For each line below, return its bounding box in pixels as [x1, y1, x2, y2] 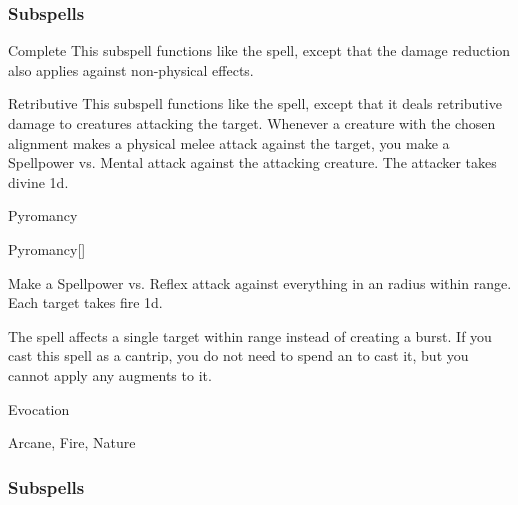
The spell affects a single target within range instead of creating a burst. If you [8, 325, 492, 346]
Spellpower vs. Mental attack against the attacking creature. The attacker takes [8, 152, 497, 173]
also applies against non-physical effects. [8, 59, 254, 80]
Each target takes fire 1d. [8, 292, 163, 313]
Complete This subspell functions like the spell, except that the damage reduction [8, 40, 511, 61]
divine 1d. [8, 171, 69, 192]
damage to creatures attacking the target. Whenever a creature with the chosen [8, 113, 496, 133]
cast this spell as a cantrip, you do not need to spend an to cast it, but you [8, 345, 469, 366]
